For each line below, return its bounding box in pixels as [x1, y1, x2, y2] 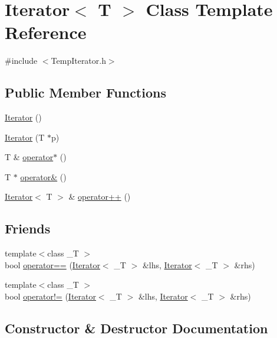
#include [5, 54, 38, 67]
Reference [5, 20, 87, 44]
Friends [5, 219, 51, 238]
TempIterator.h [51, 54, 106, 67]
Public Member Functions [5, 83, 166, 102]
